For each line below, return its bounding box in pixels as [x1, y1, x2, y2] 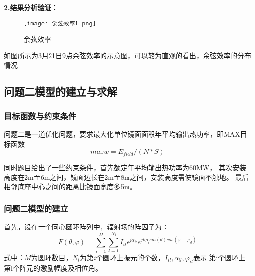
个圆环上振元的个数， [96, 252, 165, 262]
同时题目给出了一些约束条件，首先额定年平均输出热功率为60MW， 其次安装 [4, 162, 246, 173]
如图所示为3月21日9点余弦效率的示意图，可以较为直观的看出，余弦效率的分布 [4, 50, 251, 60]
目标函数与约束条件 [4, 109, 76, 122]
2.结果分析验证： [4, 2, 58, 12]
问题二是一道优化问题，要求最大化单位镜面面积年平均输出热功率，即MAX [4, 129, 240, 139]
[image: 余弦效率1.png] [24, 20, 96, 27]
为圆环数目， [31, 252, 73, 262]
